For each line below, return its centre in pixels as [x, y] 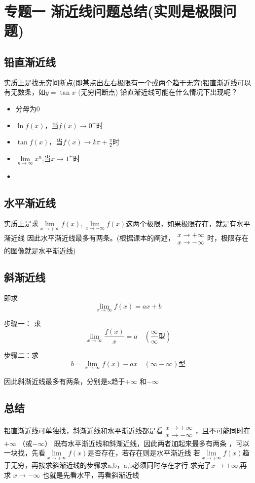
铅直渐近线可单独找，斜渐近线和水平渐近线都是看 [83, 430]
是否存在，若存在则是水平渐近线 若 [144, 453]
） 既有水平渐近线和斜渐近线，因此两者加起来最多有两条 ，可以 [147, 443]
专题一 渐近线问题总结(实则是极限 [113, 11]
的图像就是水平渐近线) [40, 251]
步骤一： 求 [22, 323]
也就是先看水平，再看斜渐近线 [91, 475]
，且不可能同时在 [223, 430]
